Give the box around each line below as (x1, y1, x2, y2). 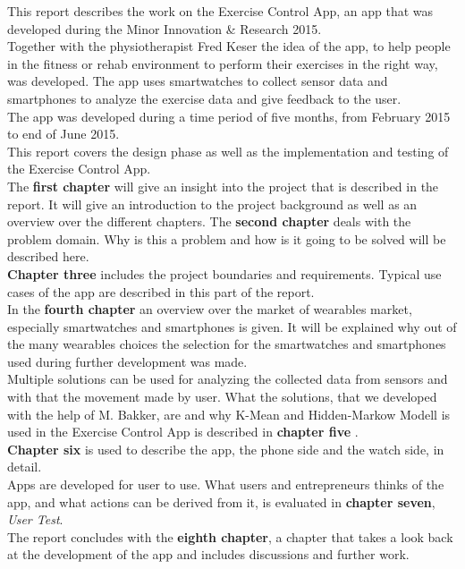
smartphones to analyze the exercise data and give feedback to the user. (7, 89, 402, 107)
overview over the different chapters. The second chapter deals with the (7, 212, 411, 231)
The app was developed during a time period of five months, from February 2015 (7, 106, 451, 125)
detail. (7, 457, 42, 476)
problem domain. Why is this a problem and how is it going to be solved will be (7, 229, 446, 248)
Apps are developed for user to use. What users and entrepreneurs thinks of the (7, 475, 444, 494)
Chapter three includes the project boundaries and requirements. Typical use (7, 264, 442, 283)
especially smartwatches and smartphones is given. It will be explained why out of (7, 317, 457, 335)
